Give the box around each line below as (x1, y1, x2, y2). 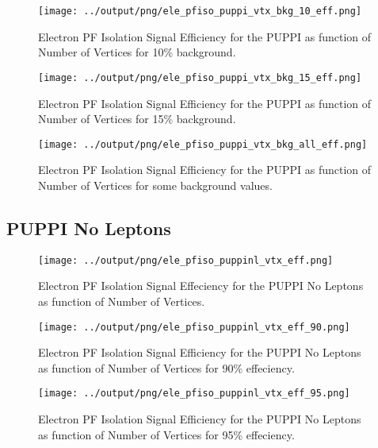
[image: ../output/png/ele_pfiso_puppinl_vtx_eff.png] (38, 254, 334, 266)
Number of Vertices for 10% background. (38, 44, 236, 60)
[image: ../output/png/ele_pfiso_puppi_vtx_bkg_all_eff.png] (38, 138, 368, 150)
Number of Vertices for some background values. (38, 176, 273, 193)
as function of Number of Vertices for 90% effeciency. (38, 359, 295, 376)
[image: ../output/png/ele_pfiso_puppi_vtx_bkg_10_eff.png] (38, 6, 362, 17)
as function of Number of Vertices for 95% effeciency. (38, 426, 295, 442)
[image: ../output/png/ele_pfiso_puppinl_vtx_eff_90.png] (38, 321, 350, 333)
